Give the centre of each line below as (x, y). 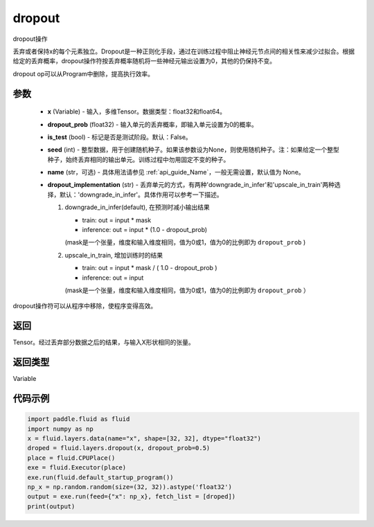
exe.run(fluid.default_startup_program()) (100, 477)
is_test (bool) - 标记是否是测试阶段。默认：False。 (119, 137)
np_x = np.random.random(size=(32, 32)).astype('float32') (130, 487)
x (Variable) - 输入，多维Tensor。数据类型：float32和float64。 (137, 111)
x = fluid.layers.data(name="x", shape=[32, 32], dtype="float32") (144, 438)
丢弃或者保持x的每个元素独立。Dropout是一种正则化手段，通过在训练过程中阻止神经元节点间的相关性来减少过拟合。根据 (184, 51)
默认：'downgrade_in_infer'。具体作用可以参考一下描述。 (141, 195)
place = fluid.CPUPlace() (71, 458)
